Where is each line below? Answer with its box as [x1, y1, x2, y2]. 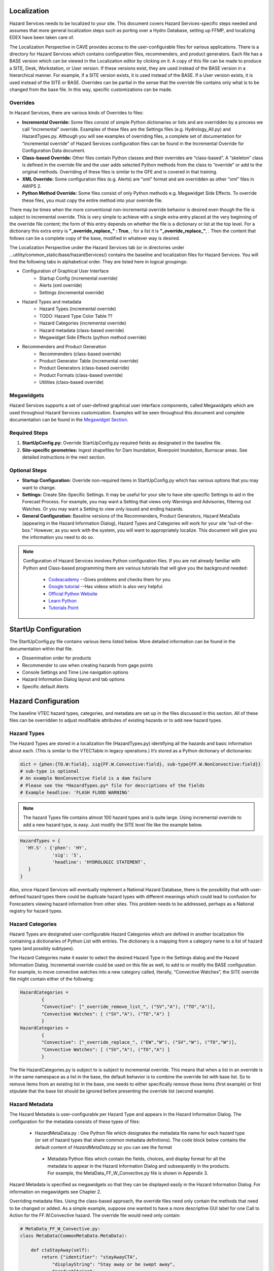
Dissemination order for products [22, 655, 91, 661]
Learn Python [48, 598, 77, 604]
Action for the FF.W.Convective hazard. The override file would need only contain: [9, 1212, 181, 1218]
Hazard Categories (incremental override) [39, 320, 126, 326]
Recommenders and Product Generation [22, 344, 107, 350]
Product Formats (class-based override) [39, 372, 123, 378]
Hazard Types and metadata [22, 298, 82, 305]
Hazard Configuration [9, 697, 80, 705]
